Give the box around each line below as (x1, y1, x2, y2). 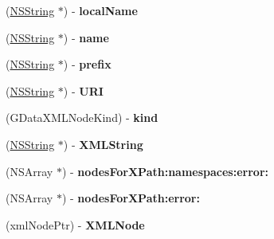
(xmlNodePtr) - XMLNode (6, 216, 145, 233)
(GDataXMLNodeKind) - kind (6, 109, 159, 126)
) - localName (63, 2, 138, 18)
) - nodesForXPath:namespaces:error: (61, 163, 268, 179)
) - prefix (63, 56, 112, 72)
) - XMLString (63, 135, 143, 152)
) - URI (63, 82, 104, 99)
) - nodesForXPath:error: (61, 190, 200, 206)
